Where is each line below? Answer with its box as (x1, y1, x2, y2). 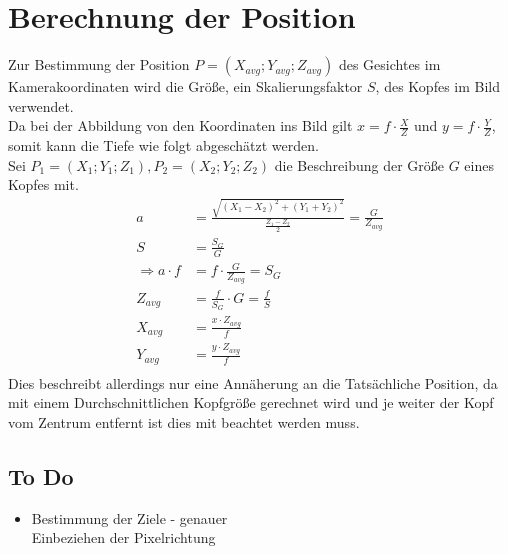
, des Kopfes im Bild (375, 76, 500, 97)
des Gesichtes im (338, 54, 441, 75)
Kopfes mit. (8, 174, 79, 195)
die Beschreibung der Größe (274, 154, 444, 175)
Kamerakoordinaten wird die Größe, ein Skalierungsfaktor (8, 76, 363, 97)
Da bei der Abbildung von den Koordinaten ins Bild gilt (8, 115, 353, 136)
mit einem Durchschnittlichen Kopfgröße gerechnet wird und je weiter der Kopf (8, 392, 494, 413)
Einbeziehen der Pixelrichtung (31, 527, 216, 548)
